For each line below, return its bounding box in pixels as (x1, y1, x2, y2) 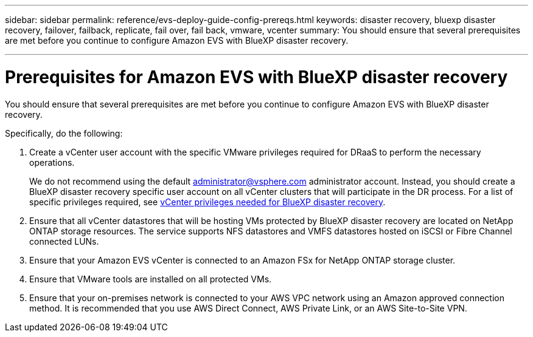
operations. (29, 157, 75, 168)
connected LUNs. (29, 236, 99, 247)
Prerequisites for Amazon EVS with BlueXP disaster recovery (5, 66, 508, 87)
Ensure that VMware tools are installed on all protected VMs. (29, 273, 272, 284)
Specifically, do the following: (5, 128, 123, 138)
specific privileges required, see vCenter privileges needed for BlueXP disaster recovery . (29, 196, 386, 207)
